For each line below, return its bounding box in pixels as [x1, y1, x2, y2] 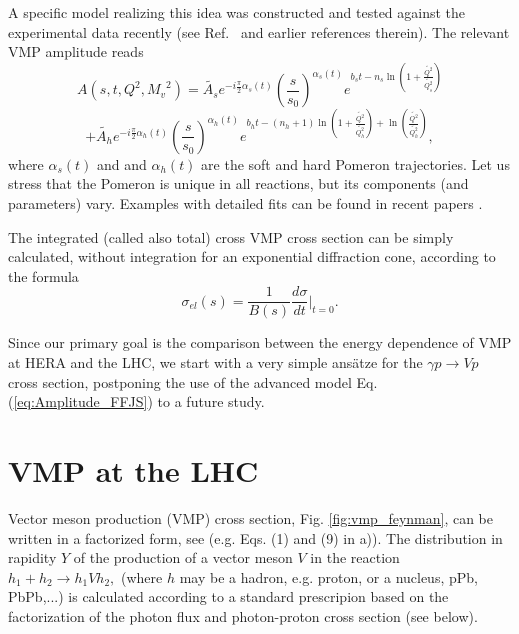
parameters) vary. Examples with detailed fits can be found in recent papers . [8, 192, 483, 213]
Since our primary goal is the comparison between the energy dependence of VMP [8, 332, 512, 353]
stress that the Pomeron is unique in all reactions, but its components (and [8, 173, 469, 194]
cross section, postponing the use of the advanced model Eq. [8, 371, 378, 392]
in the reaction [310, 547, 400, 568]
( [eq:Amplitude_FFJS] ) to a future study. [8, 391, 265, 412]
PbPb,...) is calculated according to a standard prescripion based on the [8, 586, 449, 607]
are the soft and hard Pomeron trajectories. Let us [201, 153, 510, 174]
